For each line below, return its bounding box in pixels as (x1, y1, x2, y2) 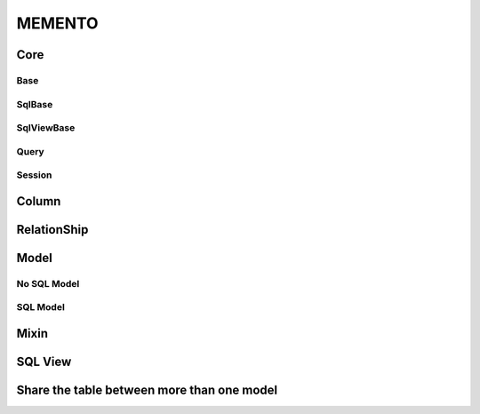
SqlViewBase (16, 122, 76, 134)
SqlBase (16, 98, 53, 110)
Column (16, 194, 61, 209)
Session (16, 169, 52, 181)
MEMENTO (16, 13, 99, 33)
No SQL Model (16, 277, 80, 290)
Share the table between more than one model (16, 383, 278, 397)
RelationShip (16, 222, 89, 237)
